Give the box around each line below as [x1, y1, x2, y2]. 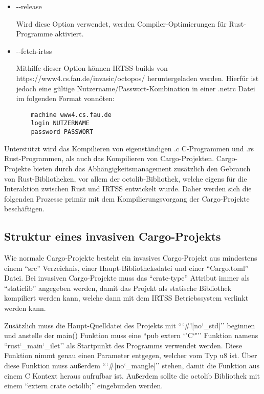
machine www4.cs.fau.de [31, 111, 112, 119]
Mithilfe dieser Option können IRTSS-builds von [16, 63, 168, 73]
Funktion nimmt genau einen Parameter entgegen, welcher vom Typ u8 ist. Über [4, 350, 257, 361]
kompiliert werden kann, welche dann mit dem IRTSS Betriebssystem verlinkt [4, 292, 249, 303]
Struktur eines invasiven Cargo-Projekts [4, 228, 221, 244]
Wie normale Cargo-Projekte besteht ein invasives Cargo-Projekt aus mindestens [4, 252, 257, 263]
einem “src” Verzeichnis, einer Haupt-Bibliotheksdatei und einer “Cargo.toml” [4, 262, 249, 273]
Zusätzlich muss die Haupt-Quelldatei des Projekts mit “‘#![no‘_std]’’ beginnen [4, 320, 255, 330]
